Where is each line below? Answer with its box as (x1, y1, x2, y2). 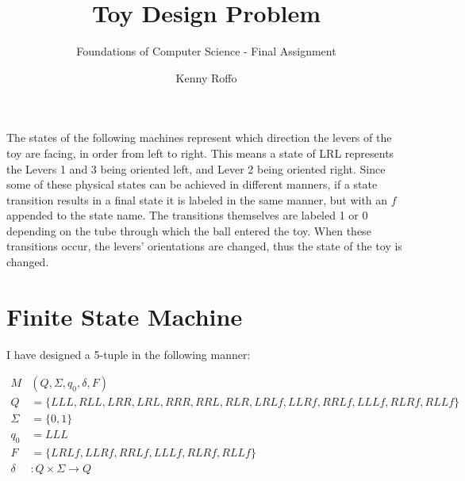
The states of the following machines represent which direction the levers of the (6, 129, 392, 146)
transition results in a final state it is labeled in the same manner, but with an (6, 191, 388, 208)
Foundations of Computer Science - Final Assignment (76, 43, 336, 59)
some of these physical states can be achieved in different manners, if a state (6, 176, 378, 193)
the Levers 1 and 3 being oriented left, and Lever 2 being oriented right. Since (6, 160, 386, 177)
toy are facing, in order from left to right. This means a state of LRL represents (6, 144, 394, 161)
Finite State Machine (6, 300, 243, 332)
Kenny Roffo (175, 69, 237, 86)
